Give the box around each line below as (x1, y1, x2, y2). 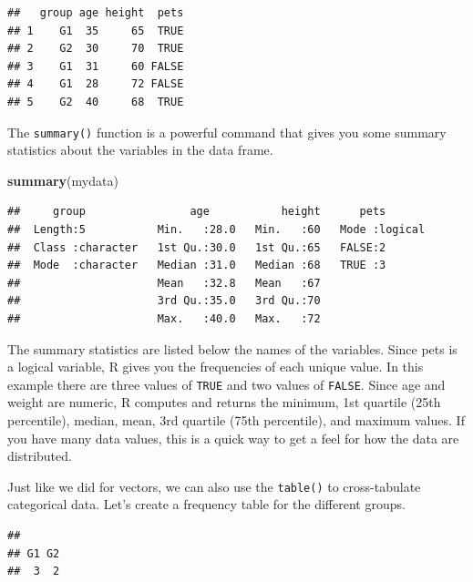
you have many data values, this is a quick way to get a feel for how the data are (7, 428, 459, 447)
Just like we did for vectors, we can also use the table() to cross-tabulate (7, 476, 421, 495)
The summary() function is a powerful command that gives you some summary (7, 122, 447, 141)
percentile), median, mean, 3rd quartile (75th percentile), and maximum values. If (7, 411, 465, 429)
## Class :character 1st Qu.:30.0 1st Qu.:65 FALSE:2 (7, 240, 386, 254)
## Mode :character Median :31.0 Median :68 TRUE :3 (7, 259, 386, 272)
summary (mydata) (7, 170, 118, 189)
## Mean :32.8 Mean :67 (7, 276, 321, 290)
